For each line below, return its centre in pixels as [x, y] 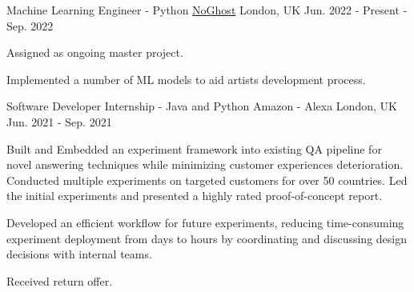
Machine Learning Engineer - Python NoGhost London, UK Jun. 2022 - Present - [207, 10]
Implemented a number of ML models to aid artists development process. [186, 79]
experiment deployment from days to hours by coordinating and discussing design [207, 238]
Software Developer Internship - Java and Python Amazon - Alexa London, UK [202, 106]
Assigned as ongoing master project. [95, 52]
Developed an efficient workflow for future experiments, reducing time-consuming [205, 222]
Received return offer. [60, 280]
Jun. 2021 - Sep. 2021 [59, 121]
